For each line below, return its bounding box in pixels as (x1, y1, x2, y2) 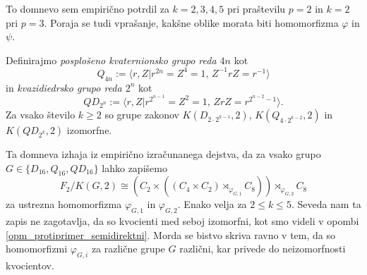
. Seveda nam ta (291, 197, 361, 212)
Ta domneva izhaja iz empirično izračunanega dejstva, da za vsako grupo (6, 146, 321, 161)
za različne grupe (91, 241, 165, 256)
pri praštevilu (227, 1, 286, 16)
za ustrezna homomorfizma (6, 197, 122, 212)
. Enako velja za (177, 197, 247, 212)
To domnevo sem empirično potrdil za (6, 1, 169, 16)
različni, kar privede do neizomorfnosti (179, 241, 346, 256)
